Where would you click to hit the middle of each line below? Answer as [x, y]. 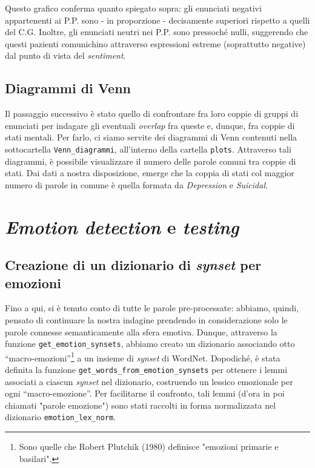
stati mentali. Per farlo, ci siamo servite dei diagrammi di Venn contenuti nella [151, 137]
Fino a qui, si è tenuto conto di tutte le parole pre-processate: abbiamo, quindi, [152, 308]
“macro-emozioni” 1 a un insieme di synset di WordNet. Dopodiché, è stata [143, 357]
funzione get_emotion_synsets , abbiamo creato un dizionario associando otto [150, 344]
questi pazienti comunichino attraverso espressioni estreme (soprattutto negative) [155, 43]
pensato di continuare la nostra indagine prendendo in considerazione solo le [146, 319]
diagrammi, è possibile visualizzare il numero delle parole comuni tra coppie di [151, 161]
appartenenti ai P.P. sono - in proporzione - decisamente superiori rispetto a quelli [157, 20]
